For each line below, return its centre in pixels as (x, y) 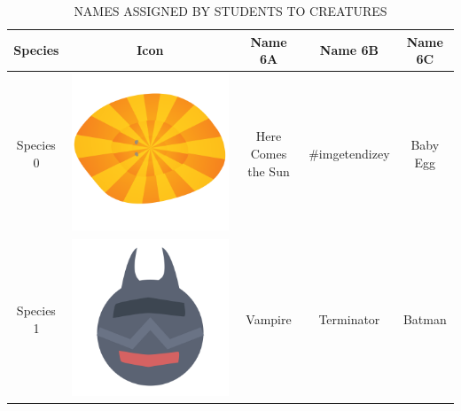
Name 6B (349, 50)
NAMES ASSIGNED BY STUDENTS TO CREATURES (230, 11)
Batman (425, 318)
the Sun (269, 171)
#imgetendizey (349, 154)
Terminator (349, 318)
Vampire (269, 318)
